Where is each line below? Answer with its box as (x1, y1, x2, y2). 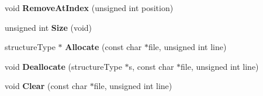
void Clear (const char (5, 80, 88, 92)
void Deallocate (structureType (5, 60, 122, 72)
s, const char (129, 60, 174, 72)
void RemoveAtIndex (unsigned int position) (5, 2, 174, 13)
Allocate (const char (65, 41, 142, 53)
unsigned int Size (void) (5, 21, 92, 33)
